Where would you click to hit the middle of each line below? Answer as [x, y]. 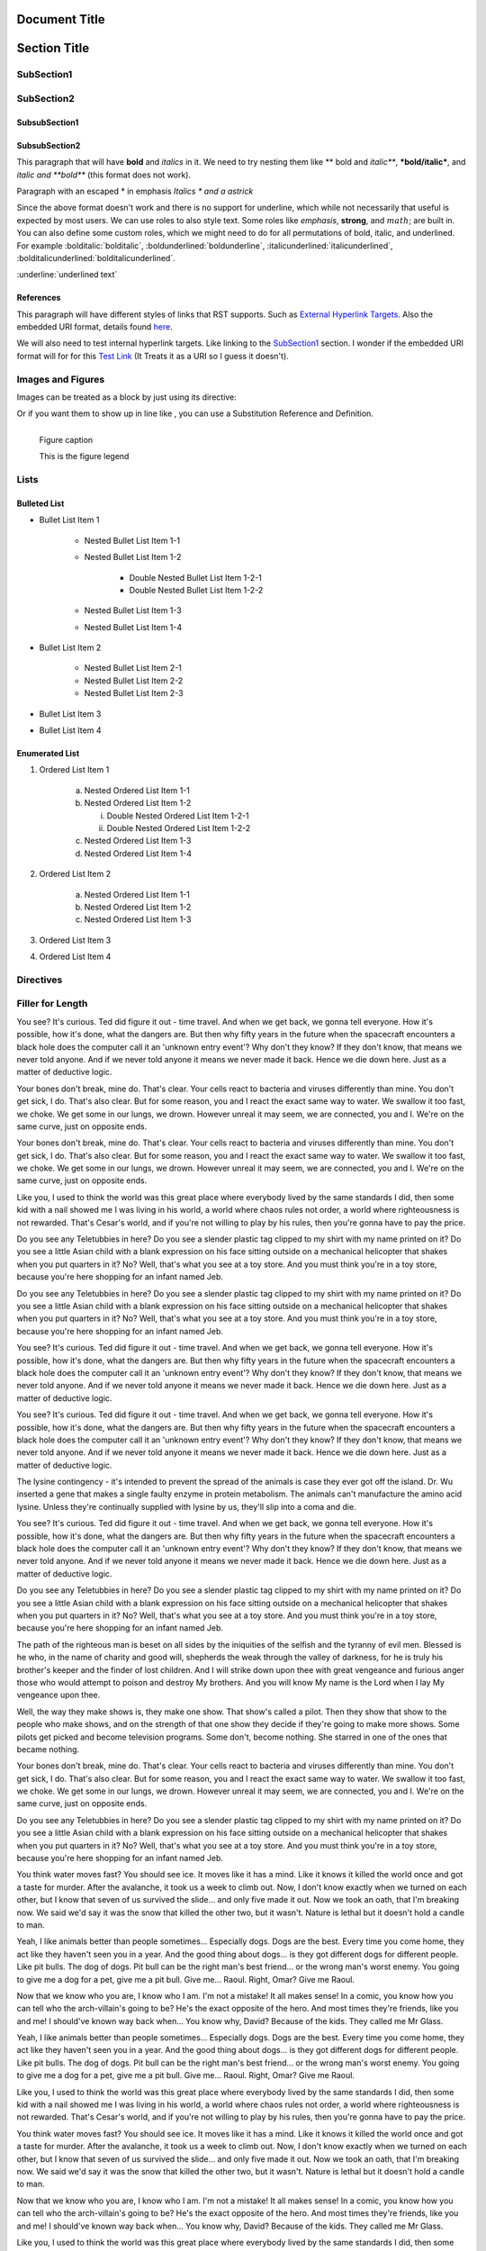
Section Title [53, 48]
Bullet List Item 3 [70, 714]
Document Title [61, 19]
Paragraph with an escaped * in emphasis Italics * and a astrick [135, 191]
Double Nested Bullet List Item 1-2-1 [196, 577]
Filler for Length [52, 1004]
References [39, 298]
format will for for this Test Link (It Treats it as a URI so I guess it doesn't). [153, 356]
